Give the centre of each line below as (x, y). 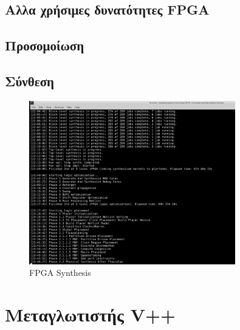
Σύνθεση (30, 81)
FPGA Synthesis (60, 273)
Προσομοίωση (45, 45)
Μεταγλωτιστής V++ (90, 315)
